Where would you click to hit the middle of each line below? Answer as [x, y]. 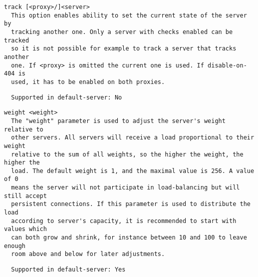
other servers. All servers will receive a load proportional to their [133, 138]
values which [25, 229]
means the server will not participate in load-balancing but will [126, 188]
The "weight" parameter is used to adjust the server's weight [118, 121]
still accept [25, 196]
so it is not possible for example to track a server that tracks [124, 49]
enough [15, 246]
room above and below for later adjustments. [88, 254]
